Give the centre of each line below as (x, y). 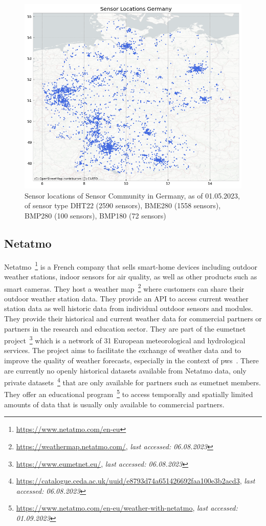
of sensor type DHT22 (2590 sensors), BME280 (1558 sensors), (123, 205)
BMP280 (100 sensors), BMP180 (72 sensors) (95, 215)
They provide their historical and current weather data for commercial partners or (133, 319)
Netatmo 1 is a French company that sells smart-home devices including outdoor (131, 266)
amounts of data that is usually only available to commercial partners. (114, 404)
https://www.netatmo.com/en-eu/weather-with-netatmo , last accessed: (127, 508)
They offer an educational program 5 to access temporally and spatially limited (129, 393)
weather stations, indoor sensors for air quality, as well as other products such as (131, 276)
